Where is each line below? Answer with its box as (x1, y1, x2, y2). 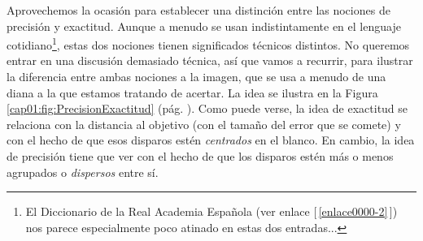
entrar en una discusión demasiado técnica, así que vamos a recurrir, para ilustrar (7, 52, 413, 69)
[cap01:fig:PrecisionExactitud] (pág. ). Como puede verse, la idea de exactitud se (7, 100, 408, 117)
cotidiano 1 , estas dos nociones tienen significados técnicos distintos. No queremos (7, 34, 410, 53)
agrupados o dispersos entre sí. (7, 163, 159, 180)
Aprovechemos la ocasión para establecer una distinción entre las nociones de (7, 2, 390, 18)
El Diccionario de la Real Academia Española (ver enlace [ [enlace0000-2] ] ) (25, 203, 398, 220)
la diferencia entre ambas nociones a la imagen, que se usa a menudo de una (7, 68, 386, 85)
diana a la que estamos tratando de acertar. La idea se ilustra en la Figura (7, 84, 378, 101)
